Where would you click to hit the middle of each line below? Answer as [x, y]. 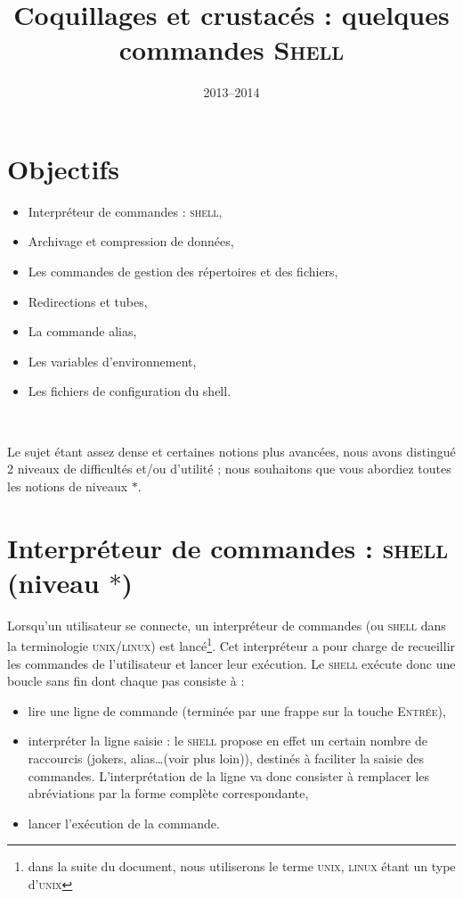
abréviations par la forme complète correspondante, [168, 793]
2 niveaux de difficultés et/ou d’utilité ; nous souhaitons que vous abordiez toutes [229, 469]
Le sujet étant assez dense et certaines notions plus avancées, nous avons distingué [231, 451]
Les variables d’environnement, [112, 361]
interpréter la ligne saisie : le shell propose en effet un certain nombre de [227, 741]
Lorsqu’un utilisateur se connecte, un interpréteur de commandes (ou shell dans [227, 625]
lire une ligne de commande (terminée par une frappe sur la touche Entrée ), [237, 710]
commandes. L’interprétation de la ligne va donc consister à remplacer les [229, 775]
